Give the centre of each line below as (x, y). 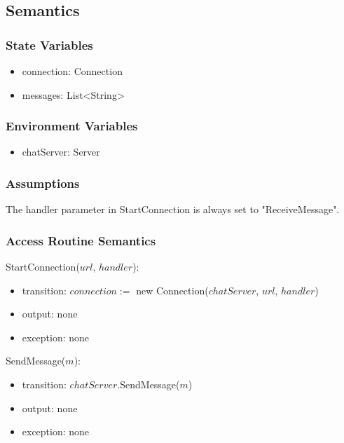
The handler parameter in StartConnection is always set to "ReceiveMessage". (173, 209)
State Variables (49, 45)
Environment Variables (72, 126)
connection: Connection (72, 71)
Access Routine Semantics (81, 240)
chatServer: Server (61, 152)
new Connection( (172, 290)
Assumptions (43, 183)
